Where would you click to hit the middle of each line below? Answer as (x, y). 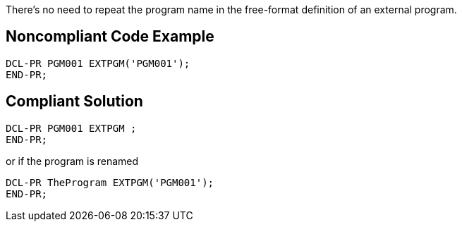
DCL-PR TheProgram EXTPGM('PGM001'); (110, 182)
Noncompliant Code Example (110, 37)
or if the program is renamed (72, 161)
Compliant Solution (74, 102)
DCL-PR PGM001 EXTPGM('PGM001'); (98, 63)
